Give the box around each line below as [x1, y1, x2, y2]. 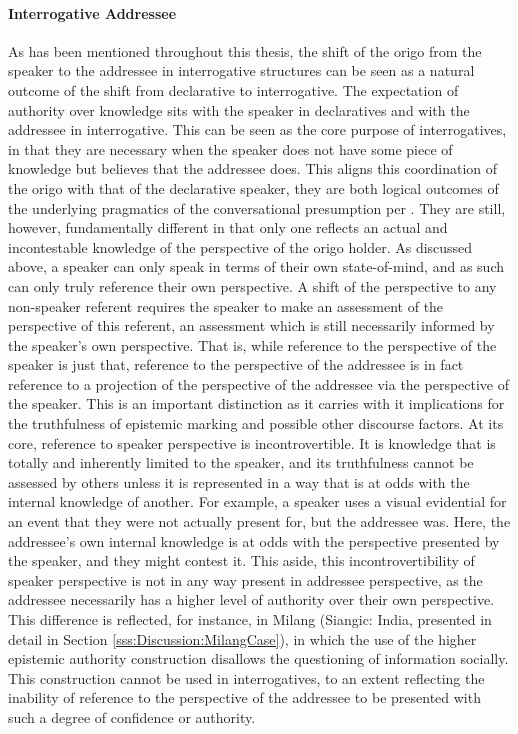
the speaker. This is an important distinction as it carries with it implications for [8, 393, 505, 414]
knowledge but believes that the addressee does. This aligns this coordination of [8, 158, 498, 179]
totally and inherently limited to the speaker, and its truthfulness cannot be [8, 452, 474, 473]
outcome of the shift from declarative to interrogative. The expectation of [8, 79, 459, 100]
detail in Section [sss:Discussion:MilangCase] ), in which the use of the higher [8, 628, 477, 649]
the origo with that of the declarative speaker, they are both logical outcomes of [8, 177, 499, 198]
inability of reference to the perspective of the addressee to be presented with [8, 687, 481, 708]
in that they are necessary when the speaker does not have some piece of [8, 138, 453, 159]
